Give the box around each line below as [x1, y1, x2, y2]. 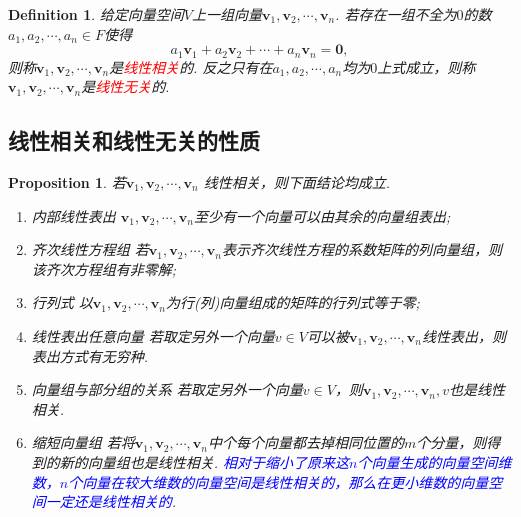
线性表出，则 [422, 326, 506, 346]
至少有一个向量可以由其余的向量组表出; [193, 205, 451, 226]
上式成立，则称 [377, 56, 476, 77]
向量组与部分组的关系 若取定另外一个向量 [31, 379, 303, 400]
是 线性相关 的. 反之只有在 [109, 56, 273, 77]
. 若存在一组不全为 [335, 4, 457, 24]
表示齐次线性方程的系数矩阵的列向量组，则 [221, 239, 502, 260]
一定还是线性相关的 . [45, 491, 177, 512]
